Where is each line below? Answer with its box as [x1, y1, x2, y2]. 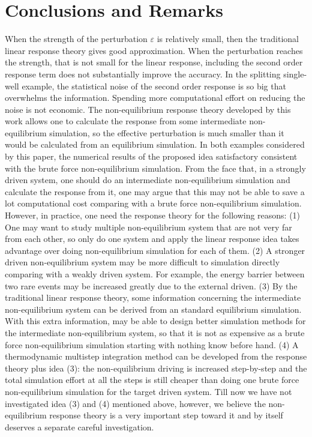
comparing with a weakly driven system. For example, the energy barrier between [5, 268, 305, 280]
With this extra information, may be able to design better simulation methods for [5, 315, 306, 327]
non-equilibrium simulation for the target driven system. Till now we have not [5, 385, 292, 397]
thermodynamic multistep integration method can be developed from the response [5, 350, 307, 363]
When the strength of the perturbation [5, 32, 148, 45]
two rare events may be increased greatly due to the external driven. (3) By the [5, 279, 298, 292]
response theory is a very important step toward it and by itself [49, 409, 283, 421]
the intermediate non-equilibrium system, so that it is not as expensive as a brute [5, 326, 305, 339]
